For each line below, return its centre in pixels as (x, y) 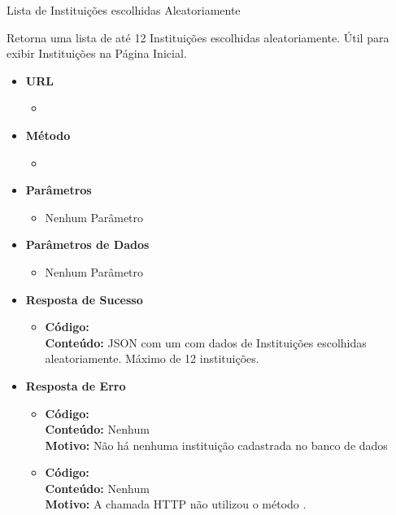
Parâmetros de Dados (87, 244)
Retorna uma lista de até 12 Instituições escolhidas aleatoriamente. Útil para (198, 37)
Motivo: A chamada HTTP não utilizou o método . (176, 504)
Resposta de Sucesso (84, 299)
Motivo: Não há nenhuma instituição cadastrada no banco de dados (216, 445)
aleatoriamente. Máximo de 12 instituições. (152, 358)
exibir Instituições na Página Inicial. (97, 53)
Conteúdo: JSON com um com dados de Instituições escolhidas (206, 342)
